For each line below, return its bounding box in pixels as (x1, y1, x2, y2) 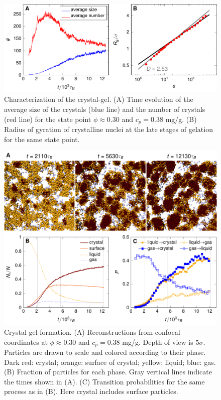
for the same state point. (4, 134, 80, 144)
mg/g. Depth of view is (122, 336, 193, 347)
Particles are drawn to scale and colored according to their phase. (4, 347, 206, 357)
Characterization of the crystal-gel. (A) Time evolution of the (4, 94, 193, 104)
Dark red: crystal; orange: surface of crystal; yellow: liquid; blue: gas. (4, 356, 216, 367)
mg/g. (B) (165, 113, 197, 124)
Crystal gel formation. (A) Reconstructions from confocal (4, 327, 180, 337)
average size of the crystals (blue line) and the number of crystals (4, 104, 205, 114)
